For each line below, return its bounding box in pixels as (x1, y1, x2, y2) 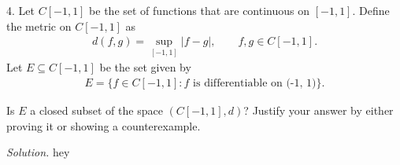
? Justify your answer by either (243, 102, 394, 119)
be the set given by (99, 59, 191, 75)
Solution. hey (6, 144, 70, 160)
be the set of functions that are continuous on (89, 2, 310, 18)
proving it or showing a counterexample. (6, 117, 201, 134)
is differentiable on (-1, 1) (193, 78, 317, 90)
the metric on (6, 17, 72, 34)
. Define (352, 2, 390, 18)
